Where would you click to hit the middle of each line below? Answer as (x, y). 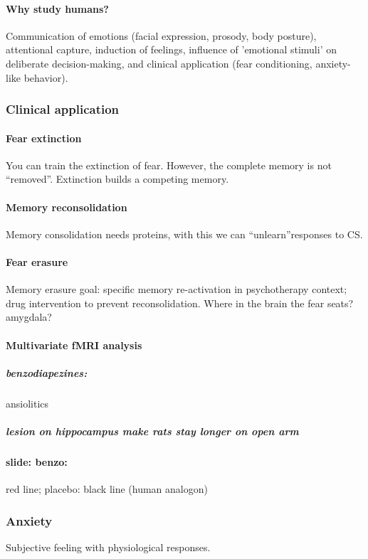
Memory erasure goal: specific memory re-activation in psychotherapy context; (177, 289)
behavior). (46, 77)
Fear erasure (37, 261)
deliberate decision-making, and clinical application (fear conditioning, (159, 63)
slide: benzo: (37, 461)
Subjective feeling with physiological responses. (108, 547)
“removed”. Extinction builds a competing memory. (117, 179)
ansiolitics (27, 403)
